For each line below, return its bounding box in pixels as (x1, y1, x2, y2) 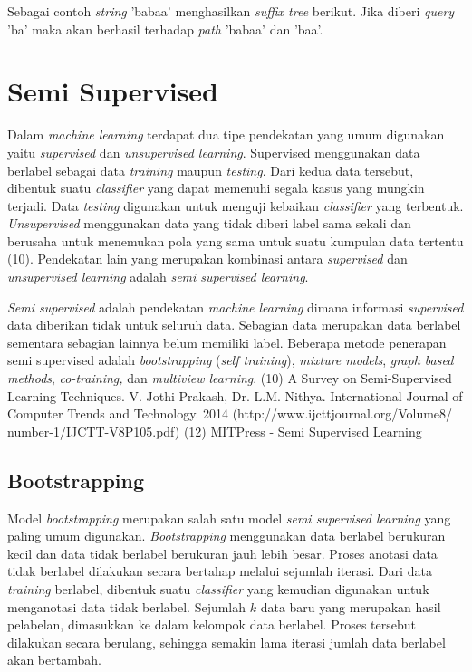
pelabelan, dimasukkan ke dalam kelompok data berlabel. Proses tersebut (7, 615, 416, 634)
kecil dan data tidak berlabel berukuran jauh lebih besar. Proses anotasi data (7, 543, 438, 562)
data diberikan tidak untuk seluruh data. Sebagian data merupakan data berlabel (7, 315, 461, 334)
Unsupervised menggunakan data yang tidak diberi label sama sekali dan (7, 214, 411, 233)
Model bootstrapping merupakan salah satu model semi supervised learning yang (7, 508, 451, 527)
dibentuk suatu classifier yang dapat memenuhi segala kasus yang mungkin (7, 178, 425, 197)
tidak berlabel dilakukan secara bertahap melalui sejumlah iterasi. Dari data (7, 562, 432, 581)
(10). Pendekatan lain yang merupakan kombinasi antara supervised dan (7, 249, 408, 268)
